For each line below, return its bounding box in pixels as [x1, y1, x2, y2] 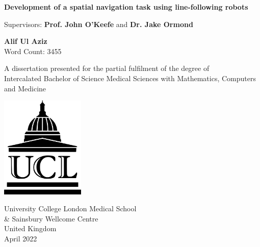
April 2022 [4, 233, 37, 244]
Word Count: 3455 [4, 45, 62, 56]
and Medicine [4, 83, 46, 93]
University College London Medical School [4, 203, 137, 214]
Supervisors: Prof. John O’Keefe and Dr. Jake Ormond [4, 18, 193, 29]
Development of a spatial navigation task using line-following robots [4, 2, 248, 12]
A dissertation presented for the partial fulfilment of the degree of [4, 63, 210, 73]
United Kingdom [4, 223, 57, 234]
